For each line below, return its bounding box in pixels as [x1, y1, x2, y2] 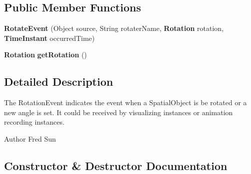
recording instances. [4, 117, 64, 127]
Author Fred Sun [4, 133, 56, 144]
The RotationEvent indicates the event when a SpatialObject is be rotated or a [4, 97, 247, 108]
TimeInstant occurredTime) [4, 32, 95, 43]
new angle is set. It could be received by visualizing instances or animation [4, 107, 233, 117]
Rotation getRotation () [4, 49, 87, 60]
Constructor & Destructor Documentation [4, 158, 227, 173]
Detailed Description [4, 74, 113, 89]
